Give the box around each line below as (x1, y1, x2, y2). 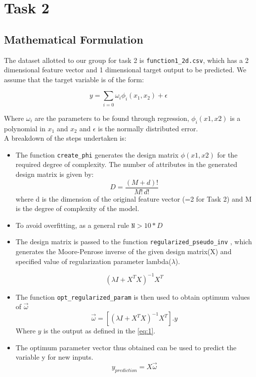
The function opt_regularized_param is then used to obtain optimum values (15, 291, 250, 302)
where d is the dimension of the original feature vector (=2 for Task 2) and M (15, 193, 252, 204)
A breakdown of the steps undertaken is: (4, 133, 127, 143)
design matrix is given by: (15, 168, 94, 179)
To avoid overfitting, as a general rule (15, 219, 129, 230)
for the (217, 149, 238, 160)
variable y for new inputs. (15, 352, 93, 362)
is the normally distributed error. (98, 123, 198, 133)
